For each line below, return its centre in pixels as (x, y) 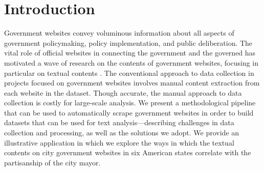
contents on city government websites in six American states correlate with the (128, 152)
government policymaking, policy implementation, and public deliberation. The (128, 42)
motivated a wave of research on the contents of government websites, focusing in (131, 62)
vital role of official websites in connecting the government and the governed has (130, 53)
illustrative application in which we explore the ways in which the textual (119, 142)
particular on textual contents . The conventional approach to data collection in (129, 73)
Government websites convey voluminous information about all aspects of (119, 33)
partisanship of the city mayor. (52, 162)
